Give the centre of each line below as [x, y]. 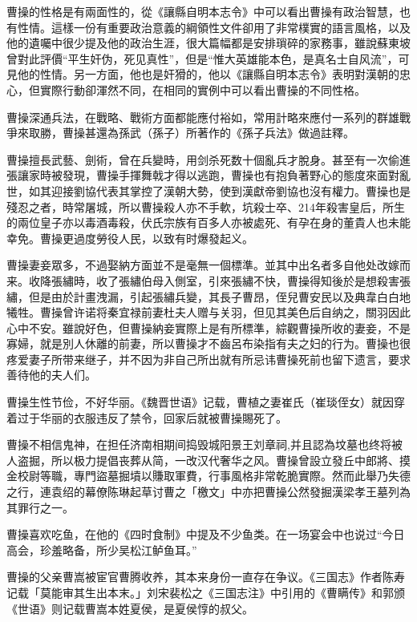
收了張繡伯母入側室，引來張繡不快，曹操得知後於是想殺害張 [253, 280]
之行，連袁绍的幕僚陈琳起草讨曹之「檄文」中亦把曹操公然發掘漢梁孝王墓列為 [208, 492]
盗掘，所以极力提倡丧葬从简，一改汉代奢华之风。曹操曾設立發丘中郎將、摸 [214, 460]
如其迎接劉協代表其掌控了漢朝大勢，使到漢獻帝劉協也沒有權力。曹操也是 [219, 190]
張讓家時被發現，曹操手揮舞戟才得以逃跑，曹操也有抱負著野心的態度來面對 [203, 175]
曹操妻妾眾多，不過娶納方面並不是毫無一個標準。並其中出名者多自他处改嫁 [203, 265]
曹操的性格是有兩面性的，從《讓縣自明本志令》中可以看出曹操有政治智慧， [203, 11]
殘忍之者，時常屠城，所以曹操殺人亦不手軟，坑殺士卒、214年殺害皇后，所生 [206, 206]
